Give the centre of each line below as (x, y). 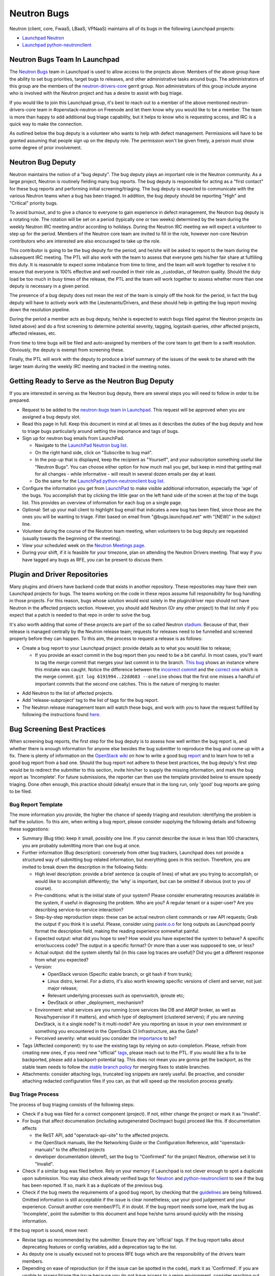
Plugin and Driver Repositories (59, 574)
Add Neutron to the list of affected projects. (68, 693)
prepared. (20, 400)
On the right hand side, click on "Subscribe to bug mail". (94, 452)
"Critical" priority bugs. (34, 203)
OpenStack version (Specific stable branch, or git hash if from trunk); (120, 974)
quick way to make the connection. (46, 124)
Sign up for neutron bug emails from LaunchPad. (73, 438)
